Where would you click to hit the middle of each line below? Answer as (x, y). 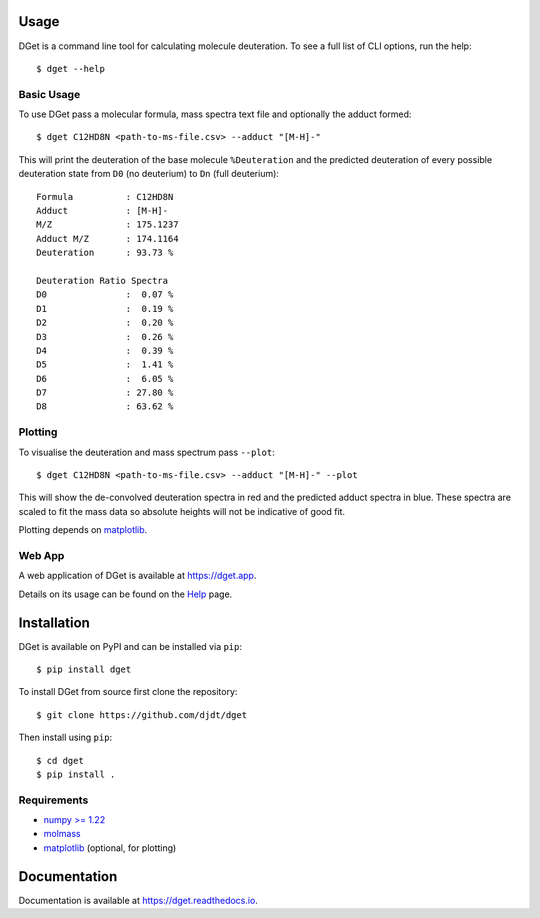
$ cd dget (60, 760)
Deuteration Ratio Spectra (102, 280)
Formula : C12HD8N (105, 196)
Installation (54, 622)
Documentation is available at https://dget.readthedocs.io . (138, 900)
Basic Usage (49, 94)
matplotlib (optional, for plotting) (110, 847)
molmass (62, 834)
